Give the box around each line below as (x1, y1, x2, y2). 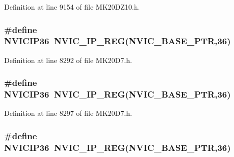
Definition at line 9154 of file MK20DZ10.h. (4, 2, 140, 12)
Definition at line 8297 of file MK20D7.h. (4, 108, 132, 118)
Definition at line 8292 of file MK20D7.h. (4, 54, 132, 65)
